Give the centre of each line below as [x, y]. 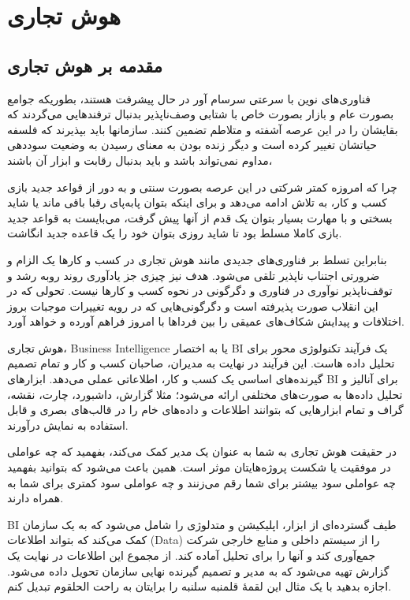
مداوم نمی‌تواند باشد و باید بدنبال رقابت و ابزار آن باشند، [140, 160]
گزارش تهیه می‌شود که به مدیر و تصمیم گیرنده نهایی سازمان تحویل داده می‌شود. [198, 570]
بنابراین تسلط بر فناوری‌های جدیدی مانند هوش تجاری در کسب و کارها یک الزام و [197, 259]
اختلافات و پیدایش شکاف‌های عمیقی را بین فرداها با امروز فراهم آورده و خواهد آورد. [206, 321]
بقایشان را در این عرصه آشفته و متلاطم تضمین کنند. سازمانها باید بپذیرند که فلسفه [203, 129]
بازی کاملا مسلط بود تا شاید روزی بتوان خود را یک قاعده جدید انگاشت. [175, 233]
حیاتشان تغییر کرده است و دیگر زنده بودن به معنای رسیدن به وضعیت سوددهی [192, 145]
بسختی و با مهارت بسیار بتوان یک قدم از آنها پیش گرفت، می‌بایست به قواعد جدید [200, 217]
